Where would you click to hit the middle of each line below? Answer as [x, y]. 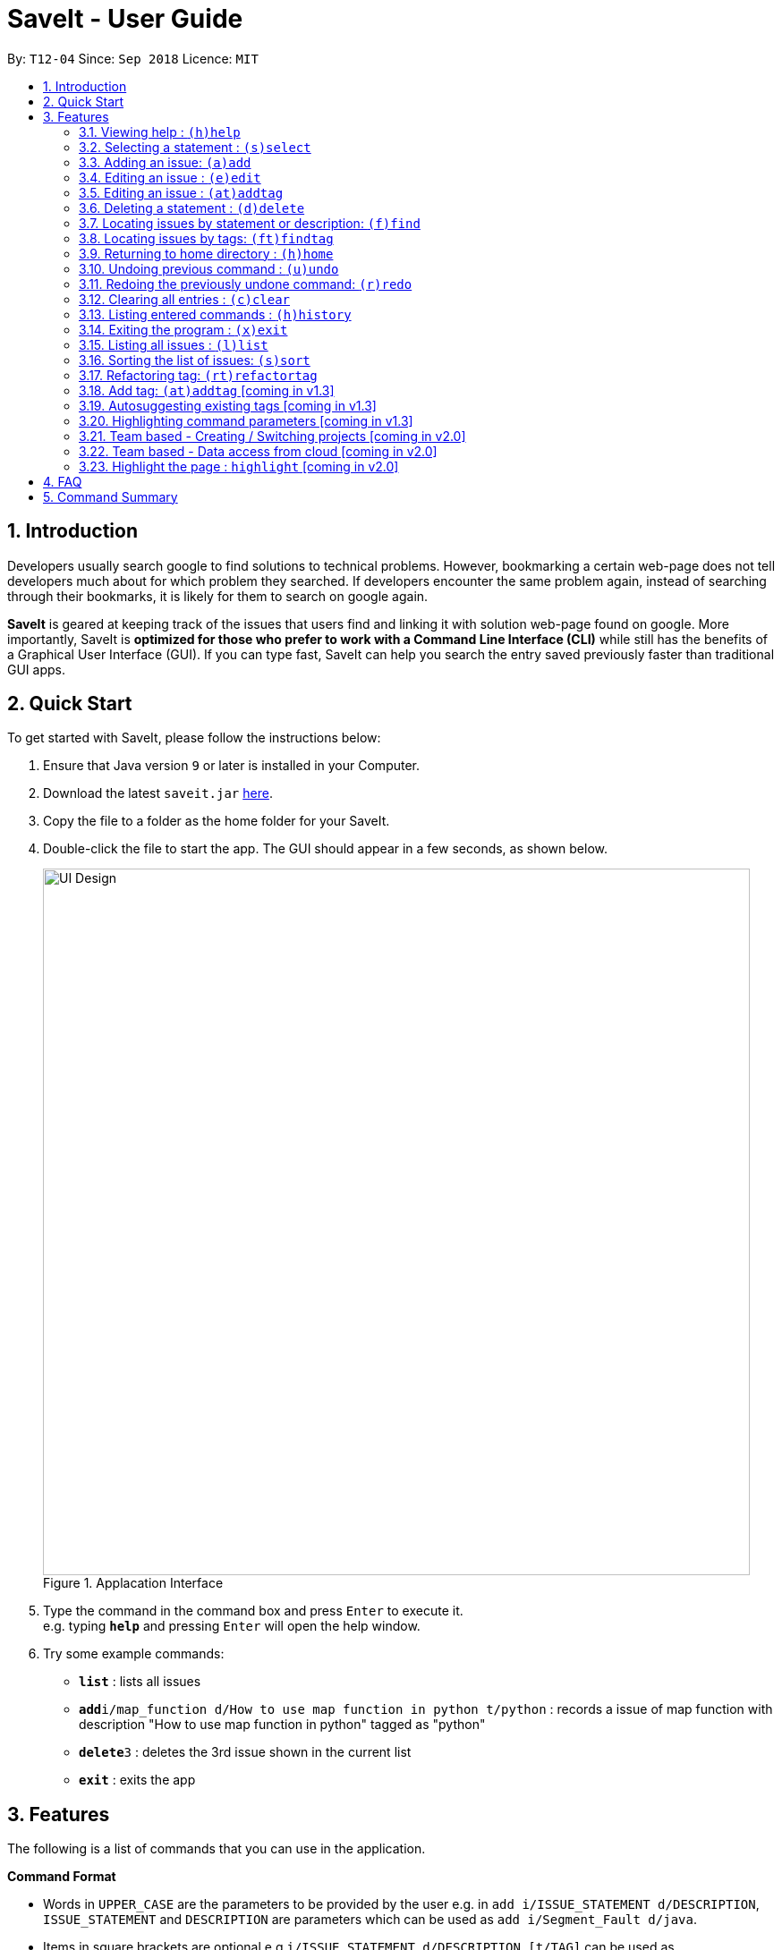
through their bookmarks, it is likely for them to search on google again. [218, 596]
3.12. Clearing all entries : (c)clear [185, 299]
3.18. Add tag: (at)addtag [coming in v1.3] [207, 390]
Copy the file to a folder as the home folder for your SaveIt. [217, 821]
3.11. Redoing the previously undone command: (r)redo [246, 284]
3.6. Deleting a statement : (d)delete [192, 208]
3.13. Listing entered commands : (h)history [215, 314]
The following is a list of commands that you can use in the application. [217, 1849]
